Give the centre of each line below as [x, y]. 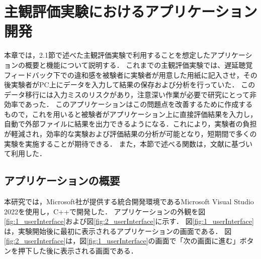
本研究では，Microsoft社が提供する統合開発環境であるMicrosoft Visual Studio [129, 202]
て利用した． [25, 153]
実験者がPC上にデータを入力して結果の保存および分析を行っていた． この [133, 85]
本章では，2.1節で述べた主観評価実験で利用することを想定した [107, 55]
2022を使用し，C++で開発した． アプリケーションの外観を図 [105, 211]
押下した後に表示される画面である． [78, 251]
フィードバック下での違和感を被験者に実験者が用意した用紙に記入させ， [124, 75]
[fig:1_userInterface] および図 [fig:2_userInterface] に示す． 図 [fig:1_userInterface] [129, 221]
